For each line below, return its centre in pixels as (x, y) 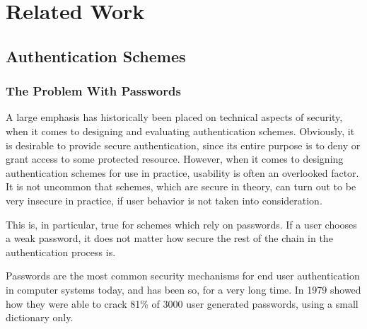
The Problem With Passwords (93, 91)
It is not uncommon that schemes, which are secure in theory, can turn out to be (181, 186)
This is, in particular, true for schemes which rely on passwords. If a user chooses (181, 224)
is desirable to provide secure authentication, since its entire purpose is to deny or (183, 145)
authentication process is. (61, 252)
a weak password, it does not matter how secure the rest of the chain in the (169, 238)
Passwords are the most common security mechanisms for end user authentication (183, 276)
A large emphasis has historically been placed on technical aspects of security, (174, 117)
